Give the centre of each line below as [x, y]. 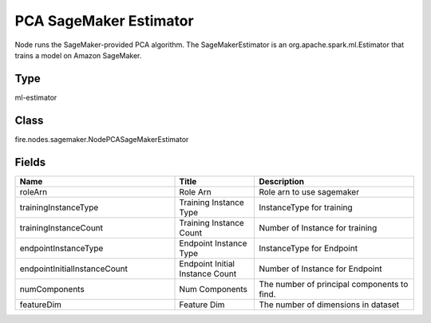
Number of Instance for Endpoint [320, 269]
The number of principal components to [334, 284]
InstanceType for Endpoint [308, 248]
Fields [30, 162]
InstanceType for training [306, 207]
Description [282, 181]
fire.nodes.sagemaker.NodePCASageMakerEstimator [102, 139]
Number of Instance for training [318, 227]
